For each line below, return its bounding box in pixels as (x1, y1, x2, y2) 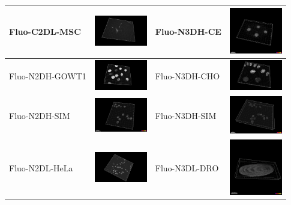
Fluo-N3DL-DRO (155, 162, 219, 174)
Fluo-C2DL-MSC (9, 25, 81, 38)
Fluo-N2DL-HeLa (9, 162, 73, 174)
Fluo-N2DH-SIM (9, 109, 70, 122)
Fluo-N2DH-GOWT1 (9, 70, 86, 82)
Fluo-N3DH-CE (155, 25, 221, 38)
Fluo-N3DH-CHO (155, 70, 220, 82)
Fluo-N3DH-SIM (155, 109, 217, 122)
